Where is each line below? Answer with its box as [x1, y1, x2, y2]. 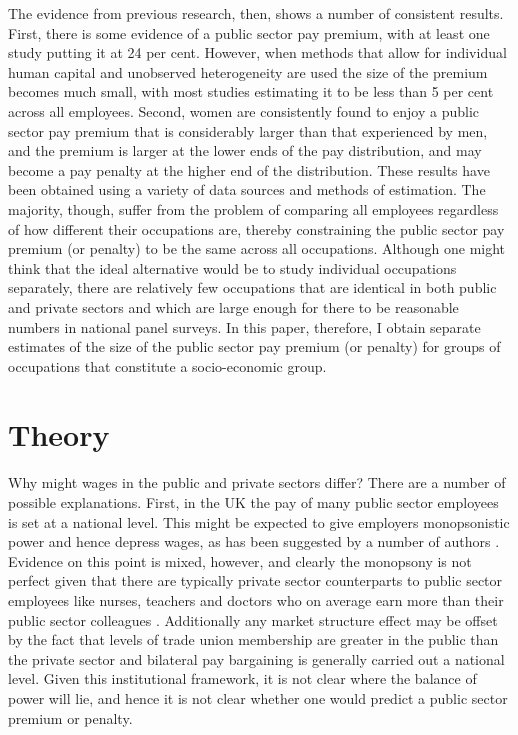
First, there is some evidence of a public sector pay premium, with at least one [8, 22, 490, 43]
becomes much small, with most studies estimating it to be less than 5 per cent [8, 81, 494, 102]
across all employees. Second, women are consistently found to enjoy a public [8, 100, 479, 121]
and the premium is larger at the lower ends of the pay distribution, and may [8, 140, 482, 161]
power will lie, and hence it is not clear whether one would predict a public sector [8, 687, 508, 708]
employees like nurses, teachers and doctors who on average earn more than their [8, 589, 504, 610]
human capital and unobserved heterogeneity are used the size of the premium [8, 61, 488, 82]
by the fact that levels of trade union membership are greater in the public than [8, 629, 499, 650]
